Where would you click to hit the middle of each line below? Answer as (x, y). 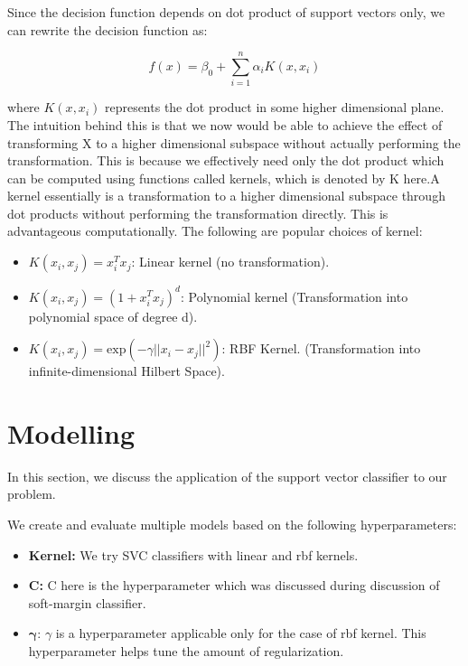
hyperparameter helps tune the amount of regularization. (186, 651)
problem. (32, 494)
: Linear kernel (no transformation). (230, 262)
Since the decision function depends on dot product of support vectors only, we (226, 12)
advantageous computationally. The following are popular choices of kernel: (215, 231)
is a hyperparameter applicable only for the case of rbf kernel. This (241, 633)
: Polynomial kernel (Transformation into (294, 296)
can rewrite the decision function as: (108, 29)
